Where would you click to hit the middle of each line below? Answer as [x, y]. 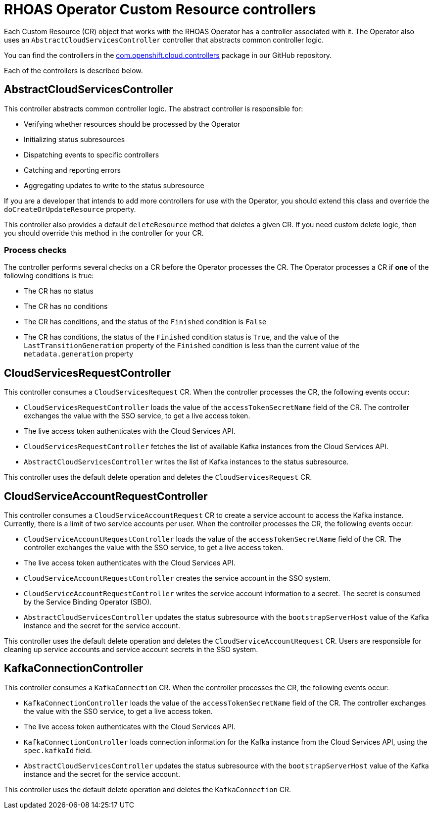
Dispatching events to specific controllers [92, 154]
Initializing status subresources [74, 139]
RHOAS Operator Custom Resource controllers [160, 9]
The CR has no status [59, 291]
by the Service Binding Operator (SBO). [88, 602]
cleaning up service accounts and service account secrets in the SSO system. [131, 650]
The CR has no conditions [66, 306]
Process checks [35, 250]
